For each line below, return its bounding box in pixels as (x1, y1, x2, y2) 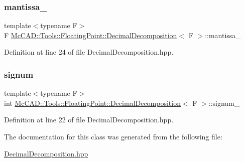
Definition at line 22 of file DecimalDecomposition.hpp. (4, 114, 174, 125)
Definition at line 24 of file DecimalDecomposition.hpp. (4, 47, 174, 57)
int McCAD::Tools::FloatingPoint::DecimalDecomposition (4, 97, 181, 108)
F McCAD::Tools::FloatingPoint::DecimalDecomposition (4, 30, 177, 40)
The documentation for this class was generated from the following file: (4, 131, 222, 141)
